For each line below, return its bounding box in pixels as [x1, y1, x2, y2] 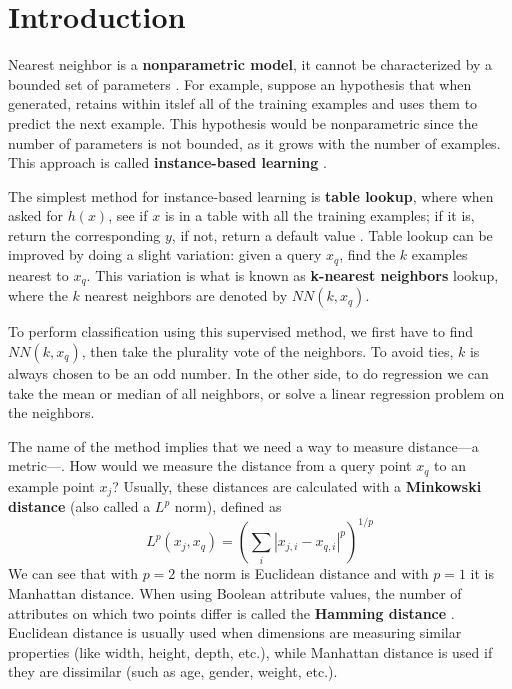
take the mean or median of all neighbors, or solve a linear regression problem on [8, 382, 505, 403]
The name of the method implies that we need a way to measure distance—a [8, 435, 479, 456]
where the [8, 285, 68, 306]
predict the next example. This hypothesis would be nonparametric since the [8, 112, 478, 133]
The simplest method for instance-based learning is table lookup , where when [8, 185, 494, 206]
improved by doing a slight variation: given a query [8, 244, 322, 265]
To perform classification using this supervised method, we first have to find [8, 321, 474, 342]
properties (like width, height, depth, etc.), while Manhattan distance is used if [8, 641, 493, 662]
